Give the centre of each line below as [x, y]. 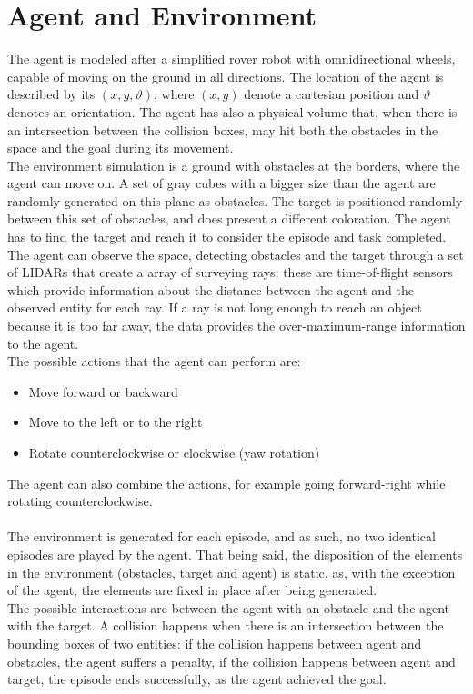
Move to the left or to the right [116, 422]
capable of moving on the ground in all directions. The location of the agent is [226, 76]
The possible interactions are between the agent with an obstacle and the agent [229, 607]
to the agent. [43, 343]
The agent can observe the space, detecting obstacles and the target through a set [236, 254]
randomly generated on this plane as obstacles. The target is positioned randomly [235, 200]
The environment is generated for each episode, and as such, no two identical [221, 536]
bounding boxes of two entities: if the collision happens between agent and [215, 643]
